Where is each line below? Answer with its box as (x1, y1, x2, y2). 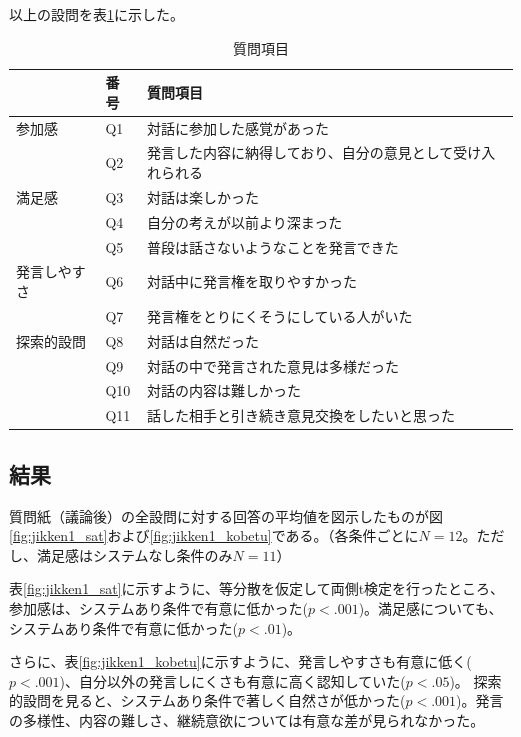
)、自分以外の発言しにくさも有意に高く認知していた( (59, 670, 406, 691)
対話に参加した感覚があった (147, 117, 330, 138)
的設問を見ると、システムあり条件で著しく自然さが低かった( (9, 690, 406, 711)
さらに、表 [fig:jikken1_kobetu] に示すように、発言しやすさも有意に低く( (9, 651, 472, 672)
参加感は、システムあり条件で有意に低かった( (9, 597, 309, 618)
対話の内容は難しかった (147, 380, 302, 401)
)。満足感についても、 (358, 597, 503, 618)
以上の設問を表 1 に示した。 (9, 4, 184, 24)
